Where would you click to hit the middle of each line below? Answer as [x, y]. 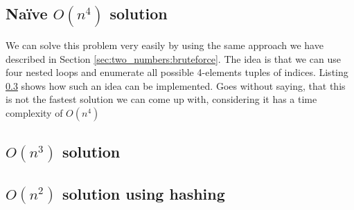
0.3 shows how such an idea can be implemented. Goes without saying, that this [176, 85]
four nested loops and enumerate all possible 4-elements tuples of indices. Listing [177, 72]
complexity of [34, 113]
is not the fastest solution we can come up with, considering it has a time [161, 99]
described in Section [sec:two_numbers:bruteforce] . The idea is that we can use [173, 58]
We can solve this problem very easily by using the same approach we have [165, 45]
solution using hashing [143, 193]
